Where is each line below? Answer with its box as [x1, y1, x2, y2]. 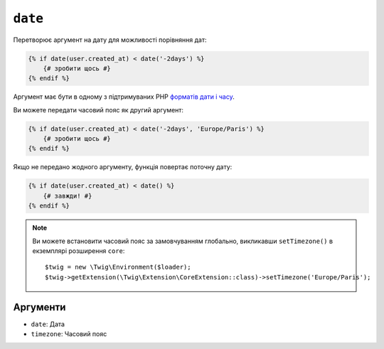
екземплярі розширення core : [32, 246, 125, 255]
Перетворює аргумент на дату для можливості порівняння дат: [13, 36, 207, 44]
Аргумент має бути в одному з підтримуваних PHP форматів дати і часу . [13, 92, 235, 101]
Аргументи [13, 301, 66, 313]
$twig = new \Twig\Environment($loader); [45, 263, 191, 272]
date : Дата [31, 320, 65, 328]
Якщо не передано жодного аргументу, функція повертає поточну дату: [13, 163, 233, 171]
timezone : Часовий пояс [31, 330, 107, 338]
